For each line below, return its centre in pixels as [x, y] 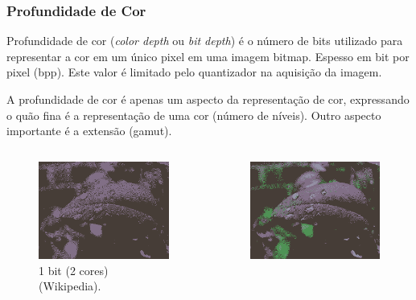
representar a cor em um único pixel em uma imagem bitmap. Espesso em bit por [208, 56]
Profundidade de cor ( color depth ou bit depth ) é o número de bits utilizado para [205, 41]
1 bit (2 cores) [74, 270]
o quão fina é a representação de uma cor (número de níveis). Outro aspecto [194, 115]
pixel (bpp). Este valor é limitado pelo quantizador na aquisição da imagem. [194, 72]
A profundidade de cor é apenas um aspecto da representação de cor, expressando [208, 99]
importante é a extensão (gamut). [89, 131]
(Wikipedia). [70, 286]
